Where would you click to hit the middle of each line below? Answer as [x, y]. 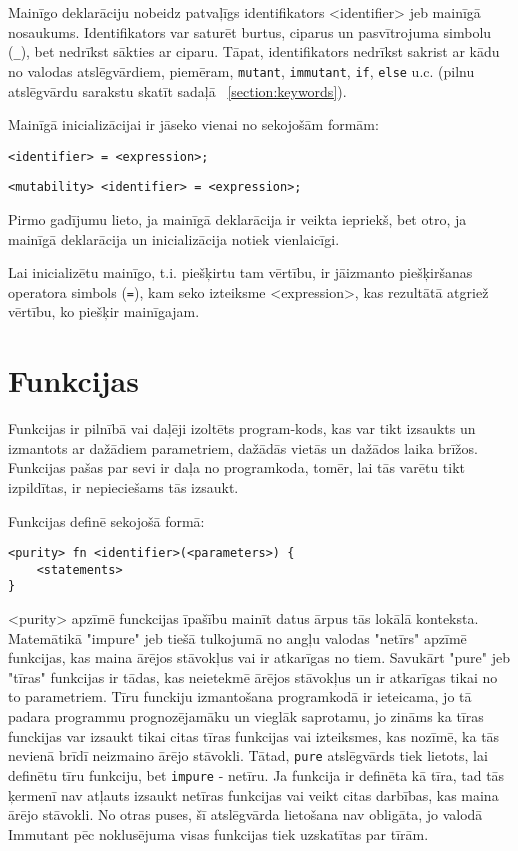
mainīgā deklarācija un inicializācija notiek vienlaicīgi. [174, 238]
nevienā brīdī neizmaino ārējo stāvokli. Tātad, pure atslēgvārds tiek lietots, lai [248, 755]
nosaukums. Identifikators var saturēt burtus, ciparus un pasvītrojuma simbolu [250, 31]
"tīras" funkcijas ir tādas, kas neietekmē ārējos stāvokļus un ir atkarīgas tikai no [253, 676]
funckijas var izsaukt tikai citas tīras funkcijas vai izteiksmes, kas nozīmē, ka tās [254, 735]
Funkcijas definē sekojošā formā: [106, 520]
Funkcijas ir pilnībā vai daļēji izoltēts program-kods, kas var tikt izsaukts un [242, 428]
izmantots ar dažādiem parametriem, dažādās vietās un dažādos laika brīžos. [243, 447]
